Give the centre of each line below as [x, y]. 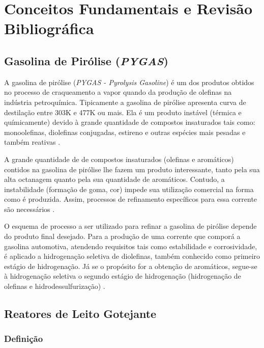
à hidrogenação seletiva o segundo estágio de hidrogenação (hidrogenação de [123, 276]
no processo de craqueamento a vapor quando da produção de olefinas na [118, 92]
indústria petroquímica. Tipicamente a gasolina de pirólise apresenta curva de [125, 102]
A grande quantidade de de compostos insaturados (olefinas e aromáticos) [119, 159]
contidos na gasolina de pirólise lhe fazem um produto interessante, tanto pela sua [132, 169]
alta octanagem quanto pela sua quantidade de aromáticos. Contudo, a [114, 179]
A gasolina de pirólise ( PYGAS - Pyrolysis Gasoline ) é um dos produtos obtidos [129, 82]
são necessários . [30, 209]
